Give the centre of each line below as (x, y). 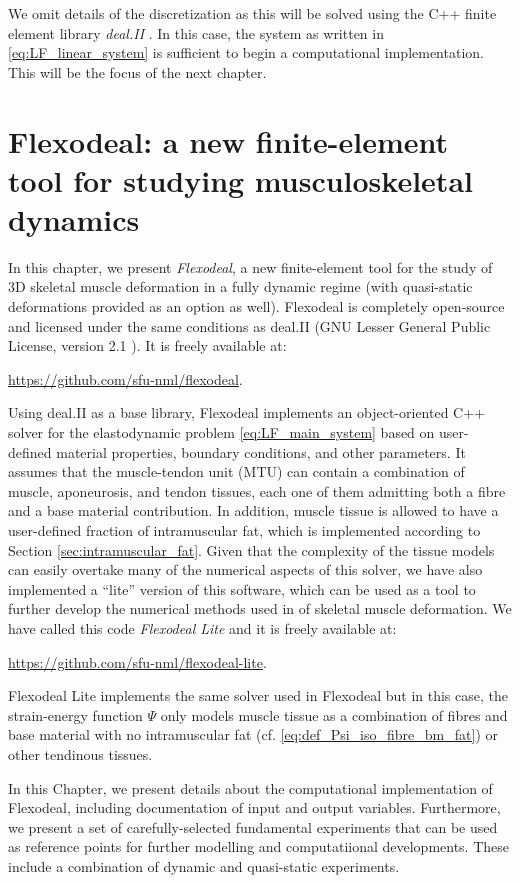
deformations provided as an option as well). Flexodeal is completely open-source (256, 306)
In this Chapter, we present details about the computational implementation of (250, 787)
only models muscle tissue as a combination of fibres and (334, 714)
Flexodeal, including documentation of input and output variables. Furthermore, (254, 807)
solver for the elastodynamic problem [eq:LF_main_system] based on (221, 432)
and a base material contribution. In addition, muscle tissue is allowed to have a (253, 510)
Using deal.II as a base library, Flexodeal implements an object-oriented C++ (247, 412)
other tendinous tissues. (80, 753)
